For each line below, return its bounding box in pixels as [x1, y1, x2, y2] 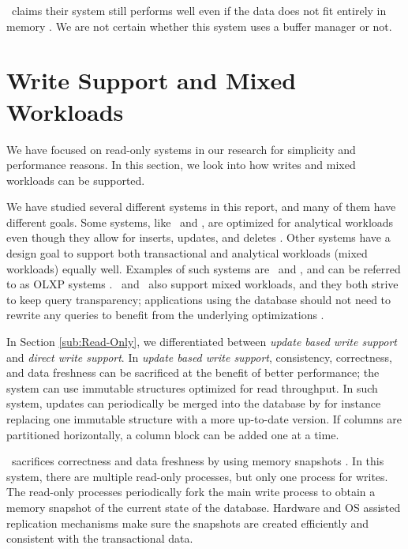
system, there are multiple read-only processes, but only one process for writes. [6, 468, 388, 484]
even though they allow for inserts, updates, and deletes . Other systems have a [6, 229, 391, 246]
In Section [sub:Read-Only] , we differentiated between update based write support [6, 333, 397, 350]
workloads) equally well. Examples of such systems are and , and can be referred [6, 260, 401, 276]
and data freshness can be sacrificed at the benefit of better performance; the [6, 364, 380, 381]
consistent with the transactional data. [6, 530, 193, 547]
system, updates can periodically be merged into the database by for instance [6, 395, 381, 412]
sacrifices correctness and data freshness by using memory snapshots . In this [11, 453, 384, 469]
